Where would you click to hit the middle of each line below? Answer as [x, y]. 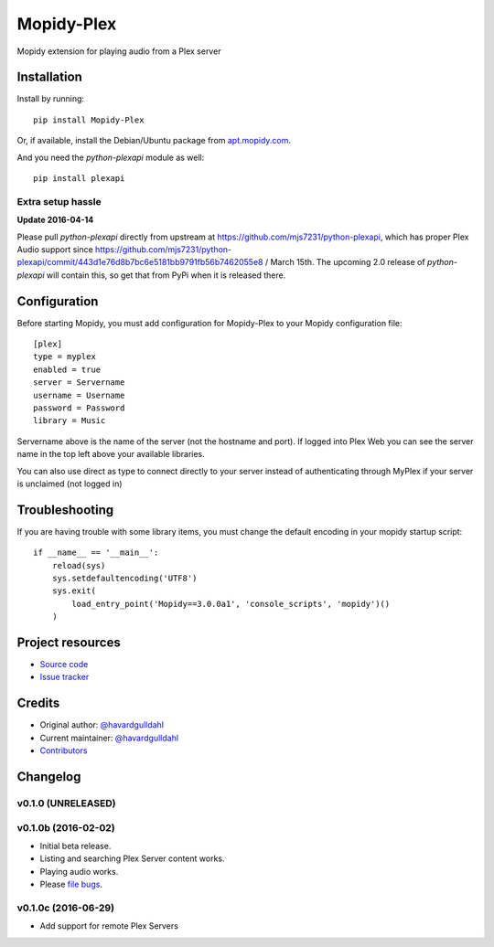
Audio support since [55, 249]
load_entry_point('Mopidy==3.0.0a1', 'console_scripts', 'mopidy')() [231, 604]
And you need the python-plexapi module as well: [111, 157]
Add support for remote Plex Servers [109, 926]
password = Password [79, 408]
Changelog [49, 777]
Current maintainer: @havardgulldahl [109, 738]
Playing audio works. [79, 871]
